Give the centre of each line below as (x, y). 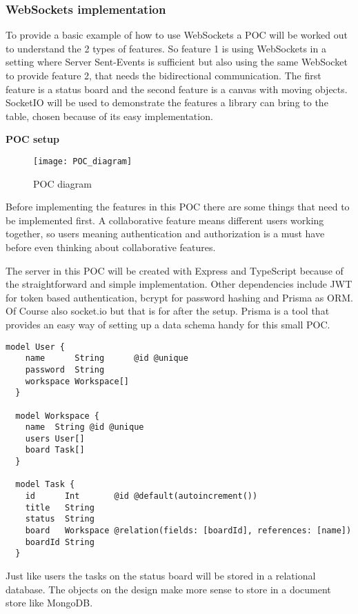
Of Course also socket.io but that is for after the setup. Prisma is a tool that (168, 311)
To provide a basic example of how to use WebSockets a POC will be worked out (177, 35)
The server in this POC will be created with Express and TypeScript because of (175, 270)
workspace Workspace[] (77, 381)
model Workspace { (58, 416)
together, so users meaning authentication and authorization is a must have (165, 234)
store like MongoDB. (49, 603)
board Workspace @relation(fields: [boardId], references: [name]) (188, 531)
